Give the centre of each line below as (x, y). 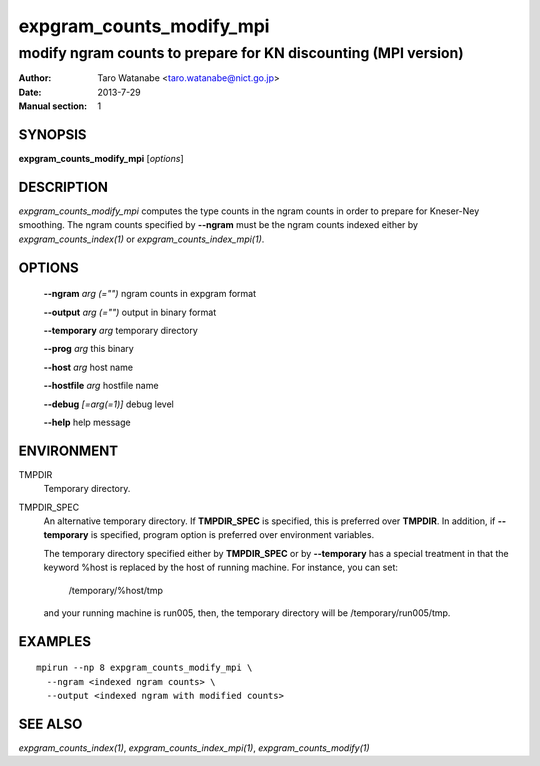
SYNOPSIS (52, 134)
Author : (35, 78)
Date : (30, 92)
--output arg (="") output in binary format (130, 312)
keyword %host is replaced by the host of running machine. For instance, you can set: (221, 567)
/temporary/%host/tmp (116, 590)
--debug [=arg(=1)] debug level (108, 404)
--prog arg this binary (88, 349)
